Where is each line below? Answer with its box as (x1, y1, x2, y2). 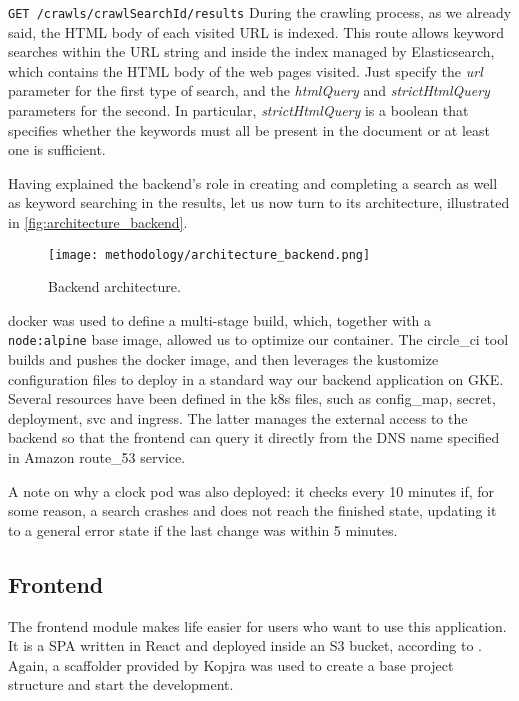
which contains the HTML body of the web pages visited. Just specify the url (8, 60, 483, 81)
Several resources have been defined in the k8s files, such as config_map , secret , (8, 388, 496, 409)
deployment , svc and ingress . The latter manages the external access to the (8, 407, 468, 428)
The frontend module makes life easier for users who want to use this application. (8, 615, 507, 636)
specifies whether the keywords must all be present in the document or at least (8, 119, 491, 140)
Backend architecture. (48, 276, 181, 297)
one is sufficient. (8, 139, 106, 160)
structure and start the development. (8, 674, 234, 695)
